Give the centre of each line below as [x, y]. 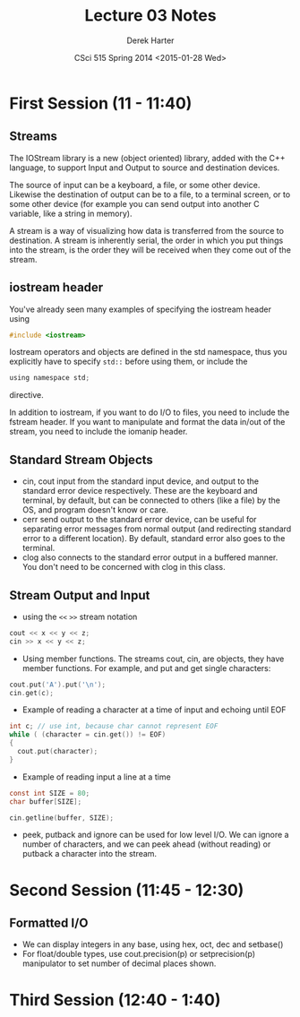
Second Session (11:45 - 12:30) [127, 890]
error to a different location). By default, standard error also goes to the [154, 539]
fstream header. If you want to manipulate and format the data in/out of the [147, 422]
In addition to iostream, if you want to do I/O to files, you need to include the [150, 412]
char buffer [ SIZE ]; [46, 802]
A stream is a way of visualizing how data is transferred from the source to [147, 230]
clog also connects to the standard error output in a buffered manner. [150, 557]
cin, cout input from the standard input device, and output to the [141, 481]
